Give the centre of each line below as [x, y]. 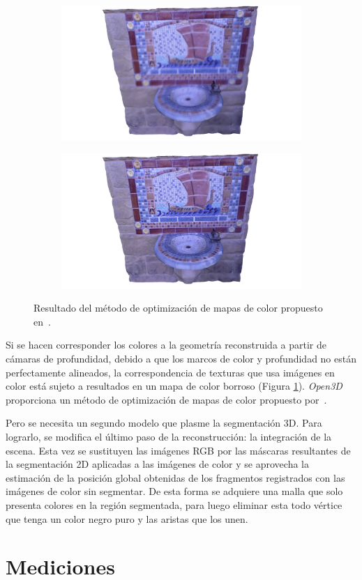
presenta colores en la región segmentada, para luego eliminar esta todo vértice [174, 504]
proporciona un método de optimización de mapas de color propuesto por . [166, 399]
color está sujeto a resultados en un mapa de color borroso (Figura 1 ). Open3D [174, 386]
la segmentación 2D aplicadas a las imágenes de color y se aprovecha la [157, 464]
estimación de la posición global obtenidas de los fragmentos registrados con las [175, 477]
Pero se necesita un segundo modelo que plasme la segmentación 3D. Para [164, 423]
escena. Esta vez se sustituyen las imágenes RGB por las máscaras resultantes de [178, 450]
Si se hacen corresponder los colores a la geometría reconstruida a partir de [166, 345]
